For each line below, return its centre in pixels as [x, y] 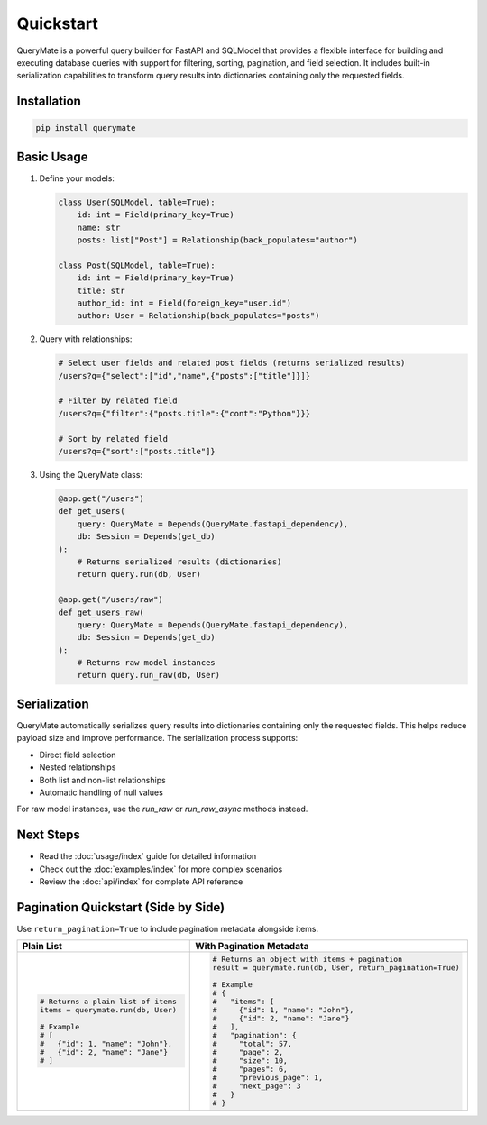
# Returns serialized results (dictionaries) [179, 562]
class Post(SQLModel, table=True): [137, 265]
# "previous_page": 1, [268, 1078]
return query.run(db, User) [139, 574]
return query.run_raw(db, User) [149, 675]
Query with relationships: [86, 339]
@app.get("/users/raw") [111, 600]
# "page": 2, [248, 1052]
